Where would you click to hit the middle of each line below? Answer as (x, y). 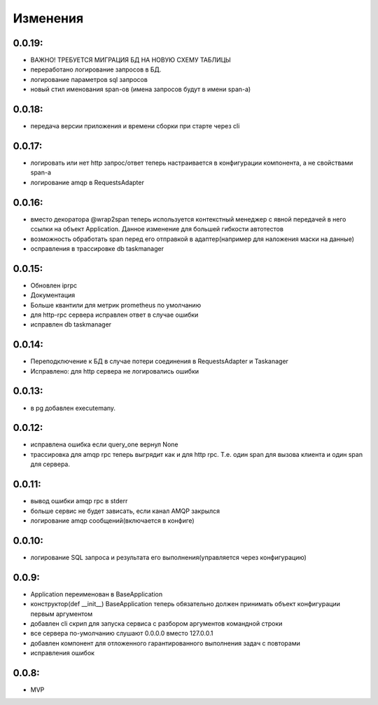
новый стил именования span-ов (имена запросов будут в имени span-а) (141, 89)
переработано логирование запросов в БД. (96, 69)
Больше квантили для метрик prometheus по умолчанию (116, 305)
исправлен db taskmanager (71, 324)
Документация (53, 295)
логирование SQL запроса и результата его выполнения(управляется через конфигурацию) (169, 557)
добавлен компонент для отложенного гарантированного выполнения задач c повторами (165, 643)
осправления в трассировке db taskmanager (97, 248)
